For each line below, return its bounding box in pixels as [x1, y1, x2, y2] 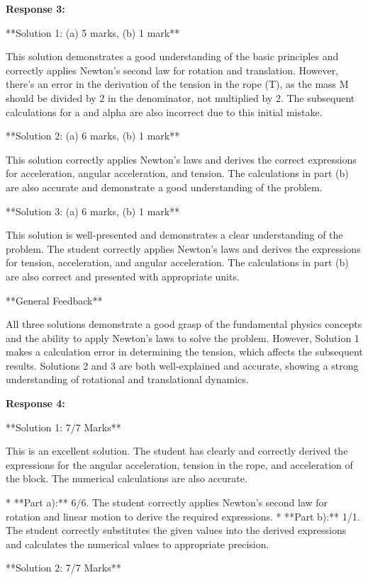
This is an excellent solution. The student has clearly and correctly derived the [6, 443, 348, 458]
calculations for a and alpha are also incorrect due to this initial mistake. [6, 104, 323, 119]
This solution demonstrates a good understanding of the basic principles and [6, 49, 339, 64]
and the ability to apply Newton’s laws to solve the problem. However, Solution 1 [6, 330, 359, 345]
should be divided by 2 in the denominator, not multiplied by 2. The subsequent [6, 90, 355, 105]
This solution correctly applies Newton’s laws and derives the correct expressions [6, 152, 357, 166]
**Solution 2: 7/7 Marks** [6, 560, 121, 575]
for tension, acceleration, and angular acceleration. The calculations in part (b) [6, 255, 349, 270]
